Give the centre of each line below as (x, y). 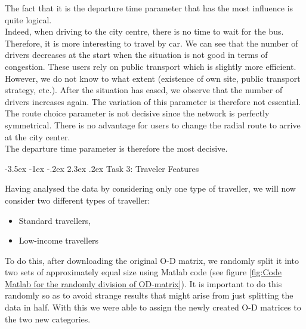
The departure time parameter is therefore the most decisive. (116, 148)
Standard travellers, (55, 220)
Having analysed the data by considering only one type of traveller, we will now (150, 188)
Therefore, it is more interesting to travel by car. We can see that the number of (152, 43)
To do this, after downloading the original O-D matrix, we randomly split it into (152, 260)
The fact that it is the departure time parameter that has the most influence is (149, 8)
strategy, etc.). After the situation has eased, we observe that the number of (144, 90)
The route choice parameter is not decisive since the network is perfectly (137, 113)
